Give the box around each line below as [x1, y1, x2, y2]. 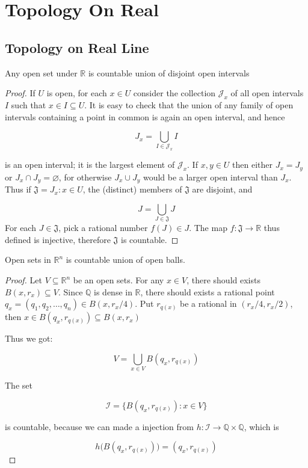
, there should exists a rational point [140, 285, 275, 298]
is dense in [94, 285, 132, 298]
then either [232, 158, 273, 171]
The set [5, 379, 32, 392]
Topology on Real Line [5, 38, 149, 57]
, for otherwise [58, 170, 112, 183]
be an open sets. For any [73, 274, 164, 286]
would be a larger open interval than [143, 170, 278, 183]
